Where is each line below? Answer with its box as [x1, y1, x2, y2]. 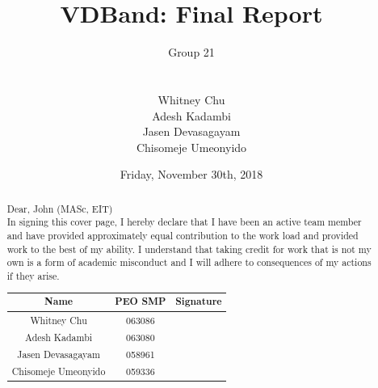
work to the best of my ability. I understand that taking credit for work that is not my [6, 242, 372, 255]
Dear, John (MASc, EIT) [6, 201, 113, 215]
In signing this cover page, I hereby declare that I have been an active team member [6, 215, 362, 229]
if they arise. [6, 268, 60, 282]
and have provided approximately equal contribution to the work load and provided [6, 228, 359, 242]
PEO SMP [115, 294, 166, 309]
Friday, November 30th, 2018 [120, 166, 263, 183]
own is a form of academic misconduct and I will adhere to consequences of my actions [6, 255, 372, 269]
